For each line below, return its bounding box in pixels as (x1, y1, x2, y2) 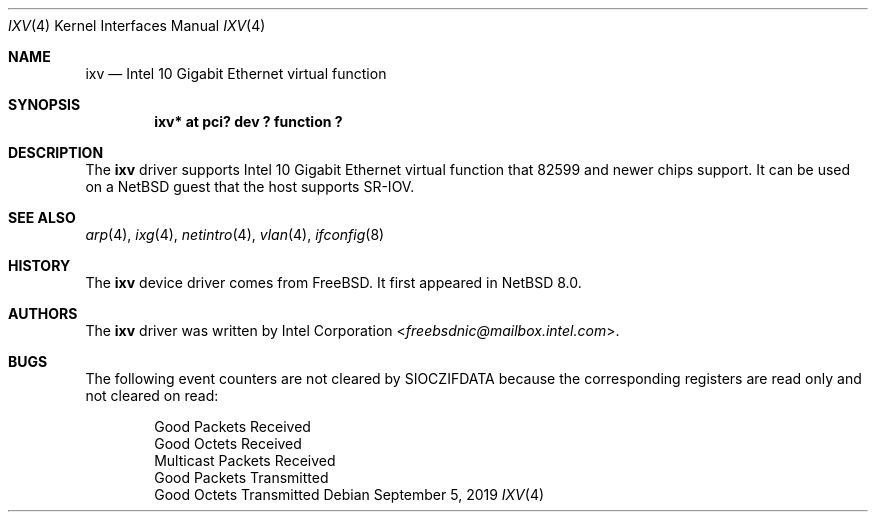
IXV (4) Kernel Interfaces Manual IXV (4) (8, 17, 266, 34)
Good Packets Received (154, 418, 311, 435)
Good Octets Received (154, 435, 302, 452)
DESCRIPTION (8, 144, 104, 161)
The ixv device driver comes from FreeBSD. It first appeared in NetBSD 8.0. (85, 274, 582, 291)
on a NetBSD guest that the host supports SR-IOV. (85, 178, 415, 195)
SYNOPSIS (8, 96, 81, 113)
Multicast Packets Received (154, 452, 336, 469)
